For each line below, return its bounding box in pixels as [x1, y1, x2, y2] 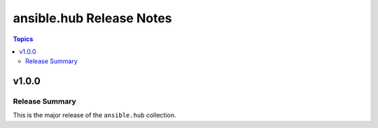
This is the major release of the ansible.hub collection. [13, 111, 176, 120]
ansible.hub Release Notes [13, 10, 172, 26]
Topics [13, 35, 34, 43]
